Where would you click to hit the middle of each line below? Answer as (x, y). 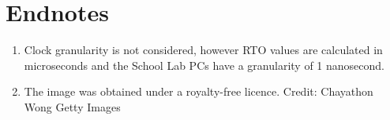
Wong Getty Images (72, 106)
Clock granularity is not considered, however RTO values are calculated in (203, 50)
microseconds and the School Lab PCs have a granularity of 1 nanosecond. (204, 65)
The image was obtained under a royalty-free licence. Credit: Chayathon (199, 91)
